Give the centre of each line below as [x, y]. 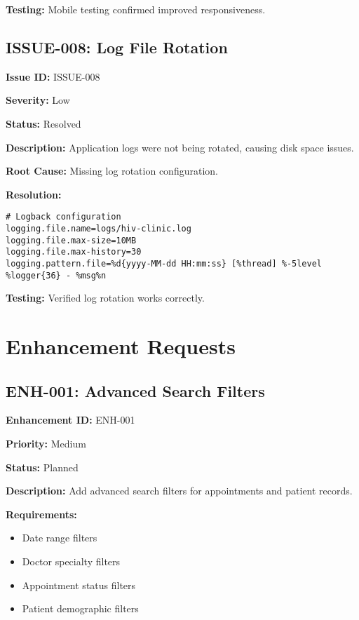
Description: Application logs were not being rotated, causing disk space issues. [180, 147]
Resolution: [34, 194]
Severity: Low [38, 100]
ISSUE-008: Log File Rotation [117, 47]
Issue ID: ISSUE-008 [53, 76]
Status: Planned [42, 467]
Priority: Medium [46, 444]
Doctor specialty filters [71, 561]
